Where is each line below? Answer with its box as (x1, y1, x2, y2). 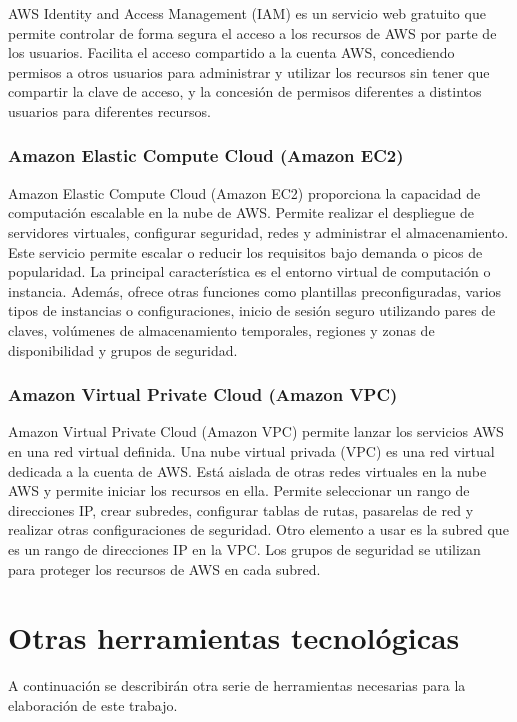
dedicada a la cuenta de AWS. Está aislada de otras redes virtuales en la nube (8, 460, 487, 481)
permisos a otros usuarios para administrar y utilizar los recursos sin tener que (8, 61, 490, 82)
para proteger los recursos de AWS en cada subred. (8, 558, 321, 579)
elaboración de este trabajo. (8, 694, 178, 715)
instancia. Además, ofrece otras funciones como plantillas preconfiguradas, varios (8, 280, 502, 301)
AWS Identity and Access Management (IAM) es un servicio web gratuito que (8, 3, 486, 23)
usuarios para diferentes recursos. (8, 100, 211, 121)
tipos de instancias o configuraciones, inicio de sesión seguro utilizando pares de (8, 300, 496, 321)
